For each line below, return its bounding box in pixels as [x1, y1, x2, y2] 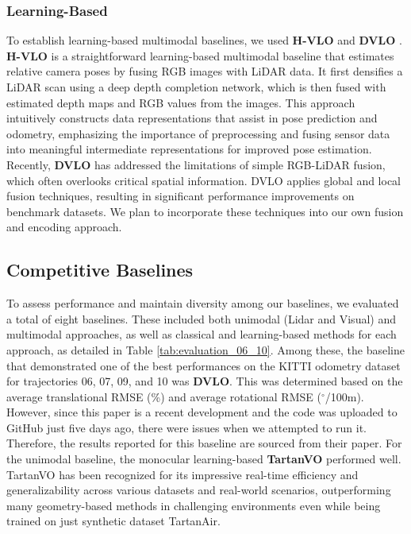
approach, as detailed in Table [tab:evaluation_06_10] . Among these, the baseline [6, 341, 405, 358]
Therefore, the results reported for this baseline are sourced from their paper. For [6, 435, 402, 451]
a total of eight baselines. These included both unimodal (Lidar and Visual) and [6, 310, 396, 327]
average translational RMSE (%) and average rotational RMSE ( [6, 388, 321, 404]
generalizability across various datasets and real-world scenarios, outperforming [6, 482, 391, 498]
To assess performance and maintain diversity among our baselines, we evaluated [6, 295, 399, 311]
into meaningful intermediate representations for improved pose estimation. [6, 141, 372, 157]
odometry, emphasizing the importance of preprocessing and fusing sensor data [6, 125, 390, 141]
